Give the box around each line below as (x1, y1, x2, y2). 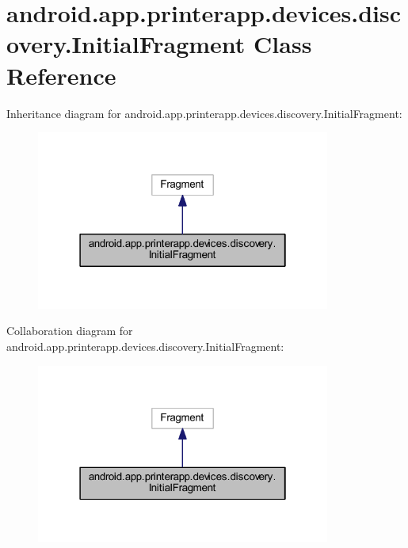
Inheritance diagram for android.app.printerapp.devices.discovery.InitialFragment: (6, 105, 402, 121)
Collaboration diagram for (6, 322, 133, 339)
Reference (6, 59, 116, 91)
